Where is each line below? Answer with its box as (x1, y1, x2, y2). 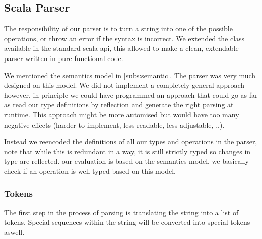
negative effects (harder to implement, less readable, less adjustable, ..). (4, 119, 225, 130)
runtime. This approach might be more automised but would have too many (4, 109, 239, 119)
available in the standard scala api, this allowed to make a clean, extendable (4, 43, 239, 53)
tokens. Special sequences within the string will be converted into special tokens (4, 217, 250, 227)
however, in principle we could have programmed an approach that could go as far (4, 89, 258, 100)
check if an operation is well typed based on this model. (4, 165, 176, 176)
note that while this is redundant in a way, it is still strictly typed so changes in (4, 146, 251, 156)
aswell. (4, 226, 25, 237)
